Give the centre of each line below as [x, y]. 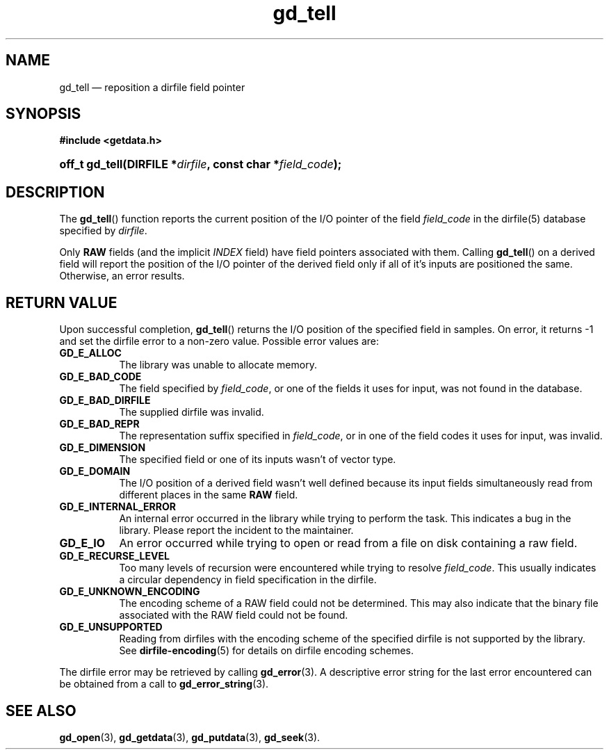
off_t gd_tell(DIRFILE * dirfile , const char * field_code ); [201, 164]
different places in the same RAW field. [209, 495]
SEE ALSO [41, 711]
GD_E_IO [82, 543]
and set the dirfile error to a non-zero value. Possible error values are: [219, 341]
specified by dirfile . [103, 231]
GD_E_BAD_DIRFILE [105, 400]
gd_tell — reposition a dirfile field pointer [152, 87]
